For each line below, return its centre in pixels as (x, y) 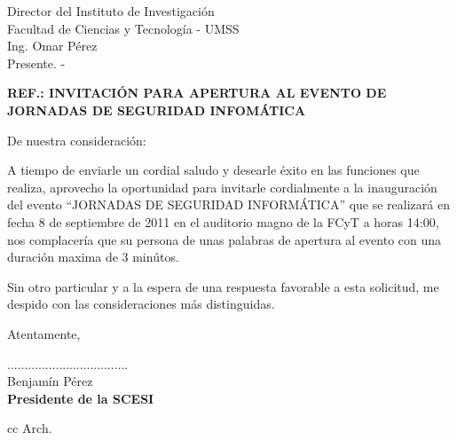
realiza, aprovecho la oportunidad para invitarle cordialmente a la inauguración (222, 187)
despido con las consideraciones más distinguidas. (141, 304)
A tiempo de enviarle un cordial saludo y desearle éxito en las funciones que (213, 170)
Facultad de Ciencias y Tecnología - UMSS (123, 28)
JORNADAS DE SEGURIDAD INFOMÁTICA (157, 110)
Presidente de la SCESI (81, 398)
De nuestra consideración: (77, 140)
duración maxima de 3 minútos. (93, 257)
